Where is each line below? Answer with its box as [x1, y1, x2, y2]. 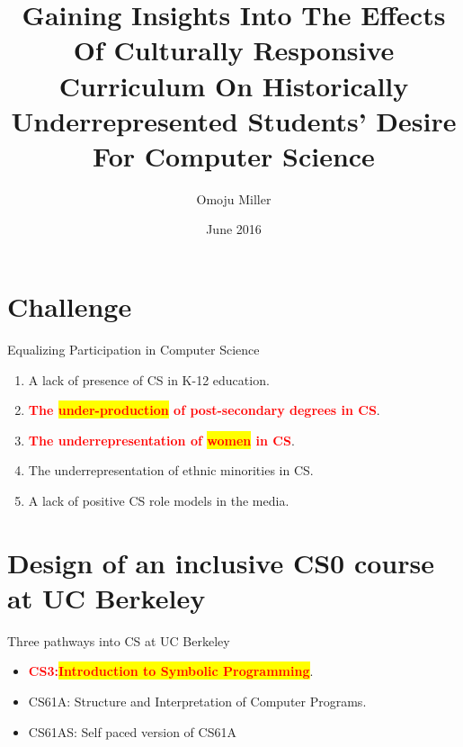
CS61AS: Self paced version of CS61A [28, 722, 236, 741]
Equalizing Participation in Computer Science [7, 340, 260, 358]
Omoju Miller [196, 189, 272, 208]
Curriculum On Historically [58, 67, 409, 103]
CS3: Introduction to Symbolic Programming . [28, 661, 314, 680]
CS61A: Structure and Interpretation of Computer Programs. [28, 692, 367, 711]
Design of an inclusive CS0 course [7, 544, 434, 580]
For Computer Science [93, 137, 375, 174]
